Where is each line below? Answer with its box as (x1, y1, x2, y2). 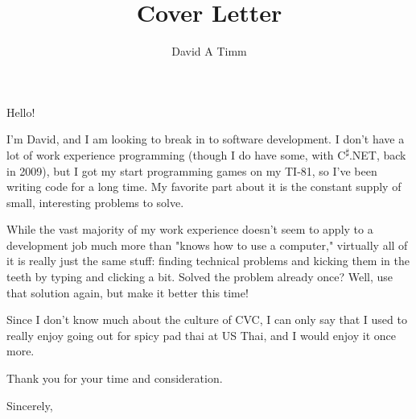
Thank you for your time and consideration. (6, 370, 223, 387)
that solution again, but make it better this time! (6, 284, 249, 301)
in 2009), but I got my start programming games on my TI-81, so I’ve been (6, 162, 377, 179)
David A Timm (171, 43, 247, 60)
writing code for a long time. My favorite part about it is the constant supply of (6, 178, 402, 195)
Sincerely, (6, 396, 53, 413)
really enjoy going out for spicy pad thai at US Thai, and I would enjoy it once (6, 326, 396, 343)
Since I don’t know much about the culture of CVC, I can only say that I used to (6, 311, 407, 328)
